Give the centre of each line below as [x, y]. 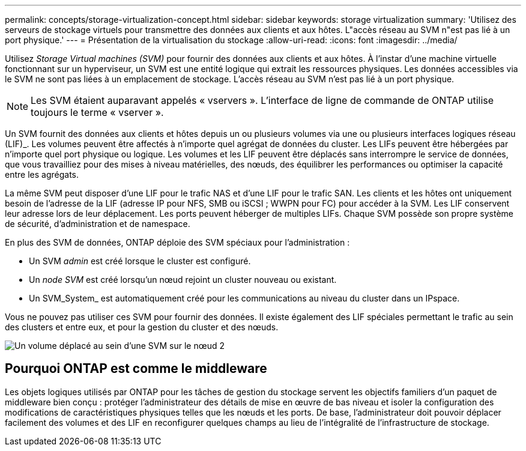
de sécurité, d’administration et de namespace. [98, 224]
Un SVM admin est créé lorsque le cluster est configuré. [140, 261]
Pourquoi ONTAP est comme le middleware [136, 369]
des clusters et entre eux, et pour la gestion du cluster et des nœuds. [142, 327]
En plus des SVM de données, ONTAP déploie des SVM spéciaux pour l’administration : [177, 242]
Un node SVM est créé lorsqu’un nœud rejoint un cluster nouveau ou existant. [183, 280]
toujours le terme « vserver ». [97, 112]
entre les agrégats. [42, 174]
